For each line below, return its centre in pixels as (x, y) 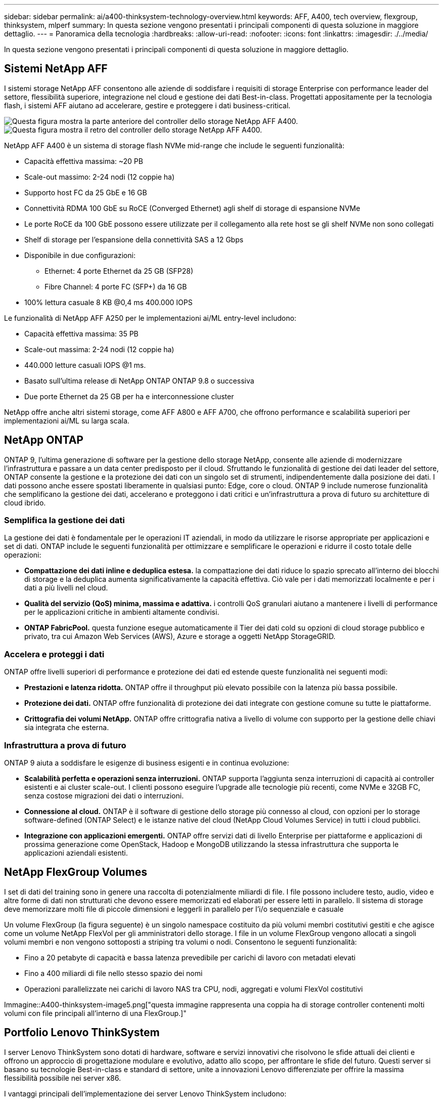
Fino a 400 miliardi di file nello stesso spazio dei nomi (114, 973)
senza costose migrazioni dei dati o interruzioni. (104, 795)
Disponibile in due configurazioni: (80, 255)
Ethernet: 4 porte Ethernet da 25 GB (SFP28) (119, 271)
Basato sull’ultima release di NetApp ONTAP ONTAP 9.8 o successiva (139, 380)
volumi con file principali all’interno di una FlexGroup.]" (95, 1013)
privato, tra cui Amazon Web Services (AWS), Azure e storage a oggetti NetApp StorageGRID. (180, 637)
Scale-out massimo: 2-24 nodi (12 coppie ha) (100, 177)
